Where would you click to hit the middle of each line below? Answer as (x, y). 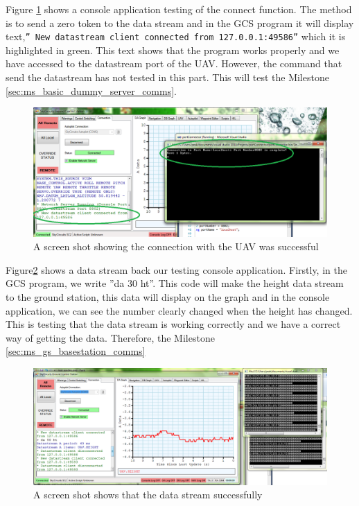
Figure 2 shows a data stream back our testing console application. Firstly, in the (176, 269)
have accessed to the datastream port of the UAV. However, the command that (174, 63)
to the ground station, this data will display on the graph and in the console (168, 296)
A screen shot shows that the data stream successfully (148, 495)
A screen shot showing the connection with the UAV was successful (176, 246)
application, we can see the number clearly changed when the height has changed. (179, 310)
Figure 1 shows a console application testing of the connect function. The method (179, 9)
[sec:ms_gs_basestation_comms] (76, 351)
